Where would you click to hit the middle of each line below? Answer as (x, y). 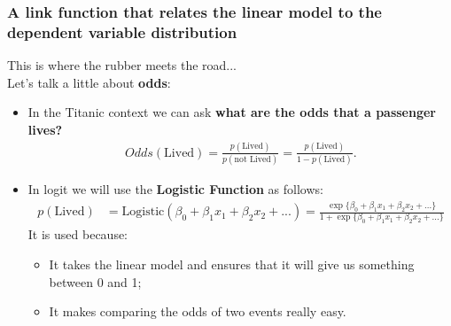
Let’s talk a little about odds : (89, 82)
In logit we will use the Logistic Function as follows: (175, 189)
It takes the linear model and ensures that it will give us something (232, 264)
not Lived (253, 160)
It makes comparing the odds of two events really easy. (198, 311)
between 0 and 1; (95, 281)
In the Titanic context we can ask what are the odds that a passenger (232, 112)
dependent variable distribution (122, 31)
